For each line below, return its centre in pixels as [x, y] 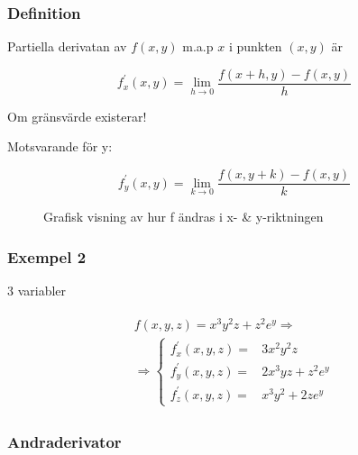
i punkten [255, 46]
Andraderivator [64, 442]
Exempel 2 [47, 256]
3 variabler [37, 290]
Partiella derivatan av [67, 46]
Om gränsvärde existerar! [77, 116]
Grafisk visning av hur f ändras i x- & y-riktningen [184, 217]
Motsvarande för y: [60, 146]
